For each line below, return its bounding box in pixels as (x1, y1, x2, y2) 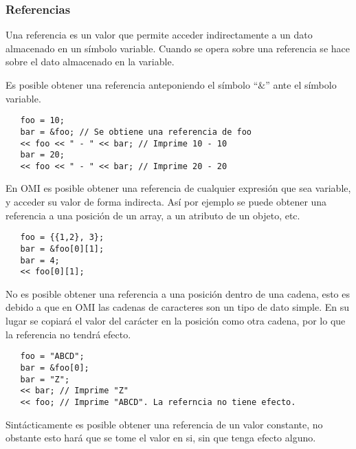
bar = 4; (20, 255, 60, 265)
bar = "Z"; (20, 374, 70, 384)
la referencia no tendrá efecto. (5, 327, 131, 341)
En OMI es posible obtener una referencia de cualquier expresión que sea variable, (5, 181, 351, 195)
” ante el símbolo (265, 78, 337, 91)
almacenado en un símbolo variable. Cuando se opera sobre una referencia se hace (5, 41, 350, 55)
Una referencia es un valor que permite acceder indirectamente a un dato (5, 28, 313, 42)
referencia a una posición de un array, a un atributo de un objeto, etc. (5, 208, 300, 222)
